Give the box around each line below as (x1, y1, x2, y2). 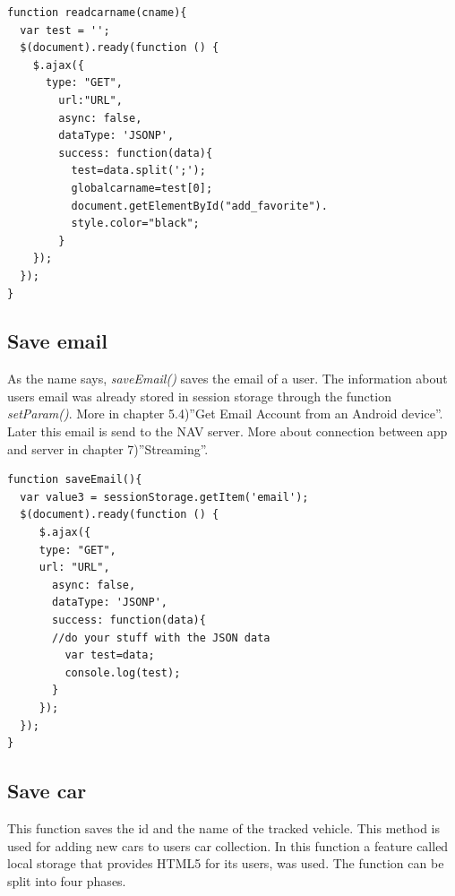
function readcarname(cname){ (7, 6, 187, 19)
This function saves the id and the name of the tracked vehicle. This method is (7, 818, 440, 837)
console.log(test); (64, 666, 181, 679)
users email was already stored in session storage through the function (7, 386, 391, 405)
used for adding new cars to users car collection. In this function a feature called (7, 836, 449, 855)
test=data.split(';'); (71, 164, 206, 177)
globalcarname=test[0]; (71, 181, 213, 194)
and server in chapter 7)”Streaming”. (7, 439, 209, 458)
